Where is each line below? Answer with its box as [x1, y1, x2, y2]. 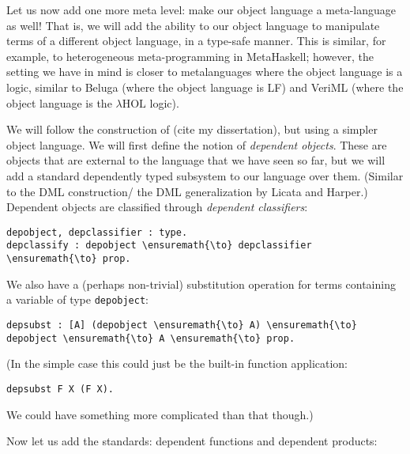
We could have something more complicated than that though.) [6, 406, 314, 422]
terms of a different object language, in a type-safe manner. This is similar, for [6, 32, 386, 49]
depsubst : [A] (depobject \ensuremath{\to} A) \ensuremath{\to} [6, 319, 357, 331]
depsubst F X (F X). [6, 383, 115, 395]
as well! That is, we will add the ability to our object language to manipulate [6, 17, 380, 33]
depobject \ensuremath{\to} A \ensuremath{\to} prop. [6, 332, 295, 344]
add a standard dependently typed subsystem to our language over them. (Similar [6, 167, 404, 183]
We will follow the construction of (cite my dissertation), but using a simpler [6, 121, 378, 138]
